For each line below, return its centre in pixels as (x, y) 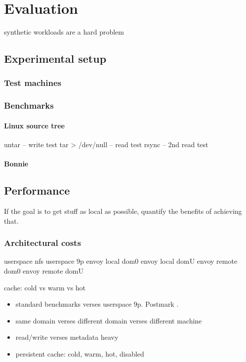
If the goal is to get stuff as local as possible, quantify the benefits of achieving (123, 211)
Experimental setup (55, 59)
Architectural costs (42, 243)
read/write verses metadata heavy (67, 337)
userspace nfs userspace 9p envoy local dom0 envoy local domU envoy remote (121, 261)
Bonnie (16, 164)
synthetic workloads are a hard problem (64, 32)
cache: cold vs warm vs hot (45, 287)
